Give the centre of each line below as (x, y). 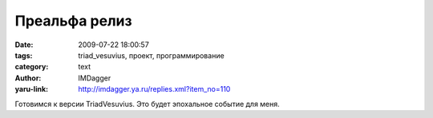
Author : (28, 78)
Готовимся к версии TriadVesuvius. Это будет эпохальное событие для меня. (147, 104)
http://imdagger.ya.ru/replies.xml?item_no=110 (154, 89)
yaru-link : (31, 89)
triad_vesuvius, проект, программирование (151, 55)
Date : (24, 45)
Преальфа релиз (73, 21)
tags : (24, 55)
